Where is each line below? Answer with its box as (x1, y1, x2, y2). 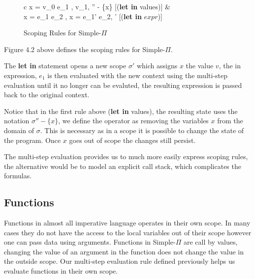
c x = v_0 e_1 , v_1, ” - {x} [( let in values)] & (24, 1, 170, 11)
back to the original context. (4, 89, 90, 100)
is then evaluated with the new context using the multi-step (47, 70, 228, 80)
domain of (4, 125, 34, 135)
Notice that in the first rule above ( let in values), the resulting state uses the (4, 106, 238, 116)
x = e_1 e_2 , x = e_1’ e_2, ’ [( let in (24, 11, 142, 21)
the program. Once (4, 135, 61, 145)
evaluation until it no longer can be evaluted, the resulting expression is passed (4, 80, 242, 90)
